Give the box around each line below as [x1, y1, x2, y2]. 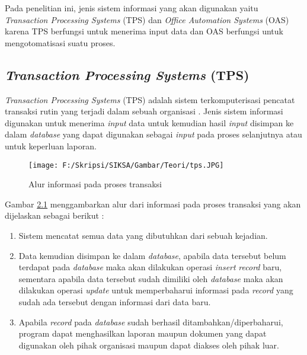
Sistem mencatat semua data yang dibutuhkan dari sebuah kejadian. [18, 229, 268, 241]
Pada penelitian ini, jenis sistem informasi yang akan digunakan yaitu [5, 2, 258, 14]
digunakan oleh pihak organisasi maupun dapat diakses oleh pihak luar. [18, 338, 279, 351]
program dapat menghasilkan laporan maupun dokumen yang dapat [18, 327, 267, 340]
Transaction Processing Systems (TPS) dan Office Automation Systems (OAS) [5, 13, 289, 25]
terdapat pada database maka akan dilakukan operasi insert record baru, [18, 261, 282, 273]
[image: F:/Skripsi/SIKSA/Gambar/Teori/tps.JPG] [28, 161, 224, 169]
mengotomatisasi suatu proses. [5, 36, 116, 49]
